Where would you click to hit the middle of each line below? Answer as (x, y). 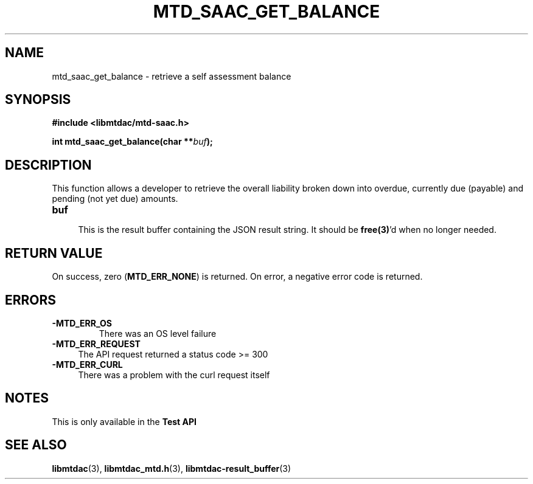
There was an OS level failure (158, 333)
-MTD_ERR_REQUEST (96, 344)
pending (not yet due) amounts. (115, 199)
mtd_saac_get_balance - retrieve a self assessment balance (172, 76)
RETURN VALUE (54, 253)
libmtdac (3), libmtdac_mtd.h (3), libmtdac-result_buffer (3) (172, 468)
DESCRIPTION (48, 165)
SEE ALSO (36, 445)
